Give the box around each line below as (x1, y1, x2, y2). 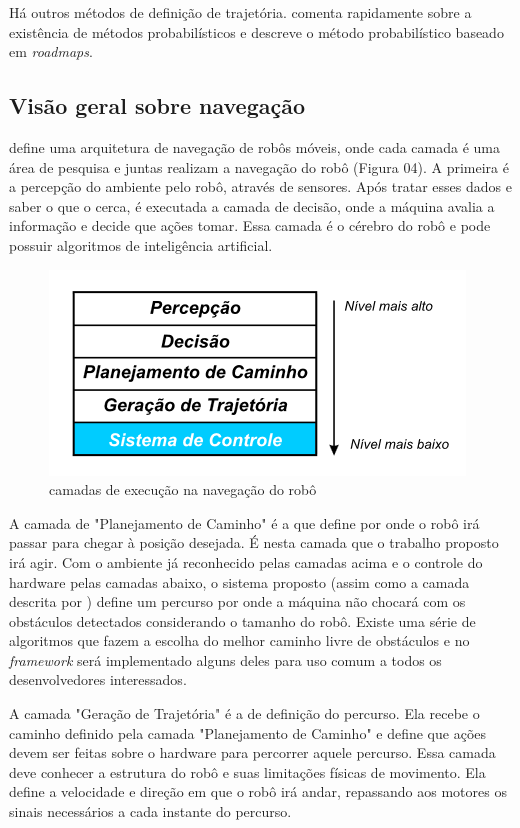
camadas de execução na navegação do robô (49, 479, 317, 500)
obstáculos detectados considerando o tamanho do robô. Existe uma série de (9, 610, 476, 631)
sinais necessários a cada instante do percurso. (9, 801, 292, 822)
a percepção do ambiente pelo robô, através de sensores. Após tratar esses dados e (9, 176, 512, 197)
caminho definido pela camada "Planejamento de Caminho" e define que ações (9, 722, 487, 743)
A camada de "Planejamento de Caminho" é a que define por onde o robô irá (9, 512, 480, 533)
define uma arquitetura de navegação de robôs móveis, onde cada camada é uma (9, 136, 501, 157)
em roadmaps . (9, 41, 93, 62)
